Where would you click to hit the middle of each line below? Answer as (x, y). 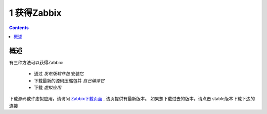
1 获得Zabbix (35, 13)
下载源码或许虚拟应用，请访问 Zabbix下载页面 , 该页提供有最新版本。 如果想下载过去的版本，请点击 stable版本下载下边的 (132, 99)
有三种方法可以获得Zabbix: (36, 62)
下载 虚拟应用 (47, 88)
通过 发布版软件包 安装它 (59, 74)
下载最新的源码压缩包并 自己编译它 (69, 80)
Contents (19, 28)
